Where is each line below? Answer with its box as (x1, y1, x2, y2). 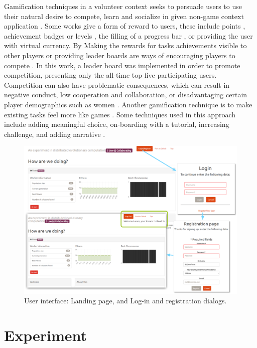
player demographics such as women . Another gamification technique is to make (4, 99, 252, 109)
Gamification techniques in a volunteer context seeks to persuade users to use (4, 1, 242, 11)
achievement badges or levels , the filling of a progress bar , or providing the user (4, 30, 253, 41)
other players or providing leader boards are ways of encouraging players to (4, 50, 235, 60)
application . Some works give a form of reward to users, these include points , (4, 21, 245, 31)
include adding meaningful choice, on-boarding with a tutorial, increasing (4, 119, 229, 129)
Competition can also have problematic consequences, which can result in (4, 79, 230, 90)
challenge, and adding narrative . (4, 128, 105, 139)
